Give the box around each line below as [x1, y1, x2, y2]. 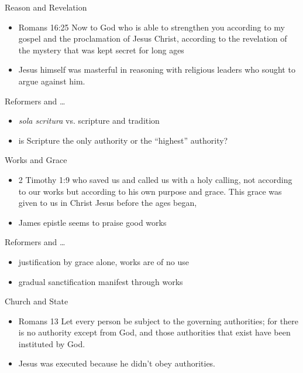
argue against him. [18, 74, 85, 87]
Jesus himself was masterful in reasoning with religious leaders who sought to [18, 63, 295, 76]
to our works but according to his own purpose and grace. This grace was [18, 185, 282, 197]
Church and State [5, 295, 68, 307]
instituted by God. [18, 337, 85, 350]
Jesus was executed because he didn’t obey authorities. [18, 357, 216, 369]
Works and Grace [5, 154, 67, 166]
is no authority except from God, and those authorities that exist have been [18, 326, 291, 338]
